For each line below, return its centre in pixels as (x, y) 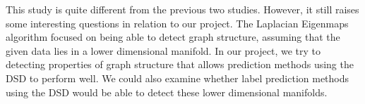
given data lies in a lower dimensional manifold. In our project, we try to (163, 50)
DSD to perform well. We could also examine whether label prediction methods (178, 78)
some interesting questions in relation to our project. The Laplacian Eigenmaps (177, 23)
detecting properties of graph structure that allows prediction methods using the (180, 64)
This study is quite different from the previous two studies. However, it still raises (182, 9)
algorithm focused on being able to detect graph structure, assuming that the (173, 37)
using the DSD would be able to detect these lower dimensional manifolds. (167, 92)
